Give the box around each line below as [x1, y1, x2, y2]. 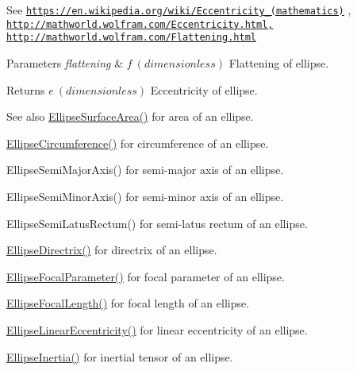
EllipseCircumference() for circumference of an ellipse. [6, 134, 269, 151]
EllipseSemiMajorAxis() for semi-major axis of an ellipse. [6, 161, 284, 178]
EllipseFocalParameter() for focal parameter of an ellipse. [6, 268, 285, 284]
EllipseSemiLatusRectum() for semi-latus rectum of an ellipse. [6, 214, 308, 231]
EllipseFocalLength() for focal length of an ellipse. [6, 295, 250, 311]
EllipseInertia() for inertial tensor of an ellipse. [6, 348, 233, 365]
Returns [6, 81, 45, 98]
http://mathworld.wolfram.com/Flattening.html [6, 32, 256, 44]
